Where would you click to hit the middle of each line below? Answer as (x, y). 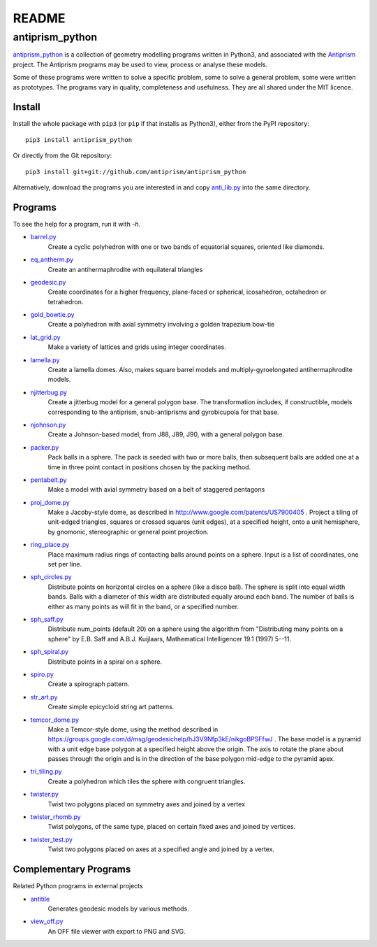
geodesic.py (48, 282)
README (39, 18)
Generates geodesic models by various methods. (119, 909)
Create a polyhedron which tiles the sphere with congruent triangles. (147, 781)
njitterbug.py (49, 392)
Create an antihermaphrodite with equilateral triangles (125, 269)
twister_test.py (52, 839)
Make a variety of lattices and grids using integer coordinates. (137, 347)
